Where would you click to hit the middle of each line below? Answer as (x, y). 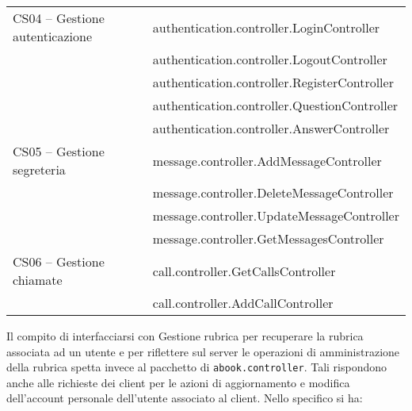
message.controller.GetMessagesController (268, 238)
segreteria (39, 169)
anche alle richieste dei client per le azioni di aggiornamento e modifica (178, 382)
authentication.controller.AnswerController (271, 128)
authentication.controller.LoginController (266, 27)
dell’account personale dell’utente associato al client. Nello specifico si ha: (185, 398)
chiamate (38, 280)
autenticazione (53, 36)
